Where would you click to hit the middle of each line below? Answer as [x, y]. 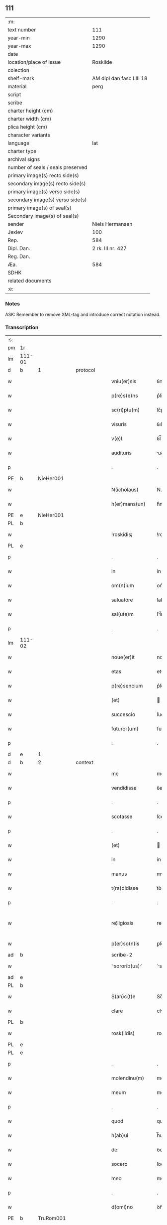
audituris [121, 453]
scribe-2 [122, 955]
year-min [19, 38]
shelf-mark [21, 78]
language [19, 143]
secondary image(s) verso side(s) [47, 200]
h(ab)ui [120, 1135]
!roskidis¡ [122, 535]
